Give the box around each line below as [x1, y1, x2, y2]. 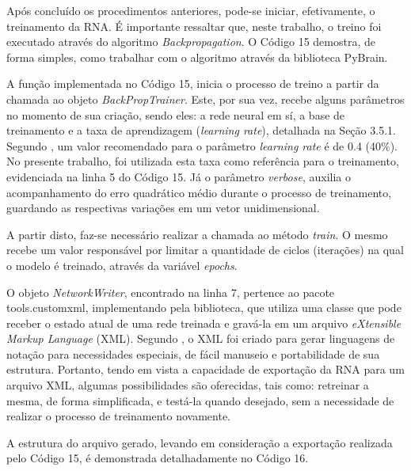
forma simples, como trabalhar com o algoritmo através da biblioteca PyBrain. [6, 48, 388, 65]
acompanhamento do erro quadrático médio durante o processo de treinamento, [6, 184, 392, 200]
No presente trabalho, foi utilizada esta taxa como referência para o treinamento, [6, 153, 399, 169]
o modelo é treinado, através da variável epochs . [6, 256, 238, 273]
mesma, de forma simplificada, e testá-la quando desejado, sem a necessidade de [6, 392, 394, 408]
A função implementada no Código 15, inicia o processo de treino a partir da [6, 75, 379, 92]
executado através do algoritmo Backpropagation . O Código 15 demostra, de [6, 33, 375, 50]
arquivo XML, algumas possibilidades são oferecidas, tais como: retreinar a [6, 377, 369, 393]
